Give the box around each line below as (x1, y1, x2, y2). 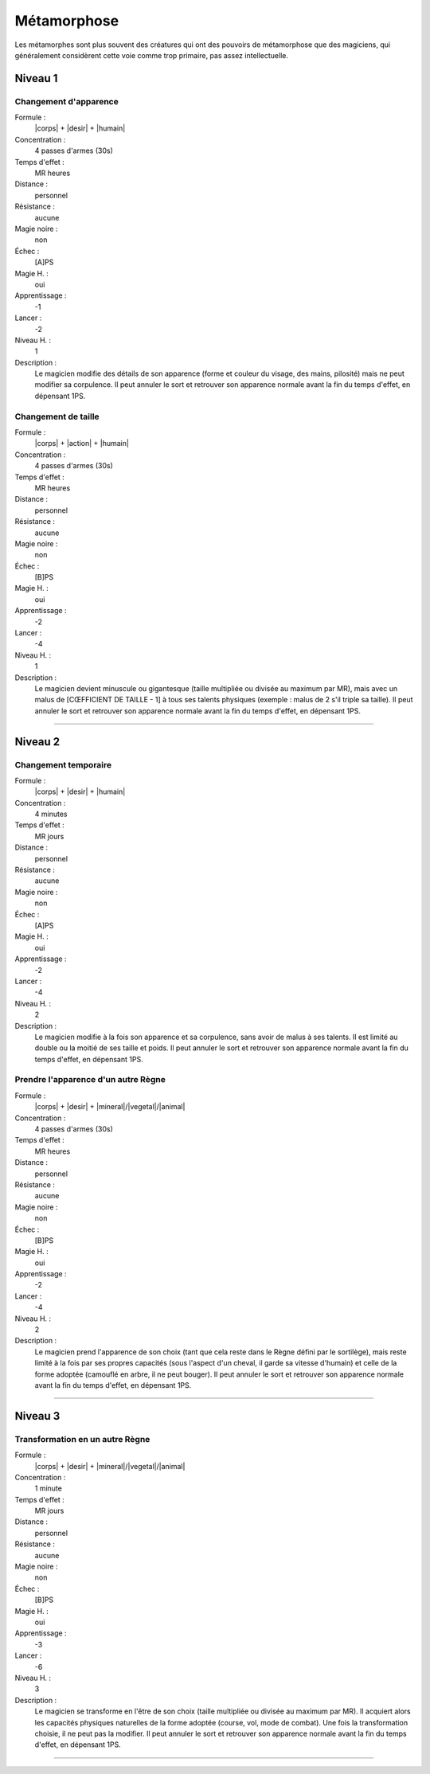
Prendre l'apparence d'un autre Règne (14, 1074, 166, 1085)
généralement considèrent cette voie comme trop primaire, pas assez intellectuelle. (14, 50, 288, 60)
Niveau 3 (14, 1409, 61, 1423)
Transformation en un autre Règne (14, 1433, 150, 1444)
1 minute (34, 1483, 63, 1493)
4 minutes (34, 809, 68, 819)
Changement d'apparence (14, 96, 119, 107)
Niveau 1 (14, 72, 58, 85)
